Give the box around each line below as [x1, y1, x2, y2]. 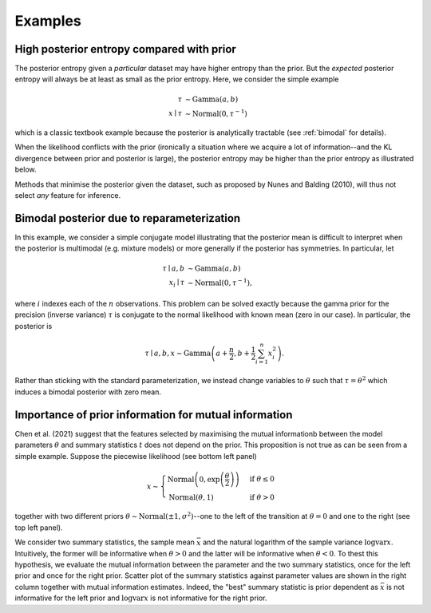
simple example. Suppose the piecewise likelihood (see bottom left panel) [14, 451, 257, 461]
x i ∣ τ [168, 278, 185, 289]
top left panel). [14, 523, 63, 532]
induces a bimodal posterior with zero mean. [14, 387, 161, 397]
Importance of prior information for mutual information [14, 408, 293, 421]
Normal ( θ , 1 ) [168, 492, 215, 502]
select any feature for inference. [14, 191, 121, 200]
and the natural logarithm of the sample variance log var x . [202, 537, 394, 547]
